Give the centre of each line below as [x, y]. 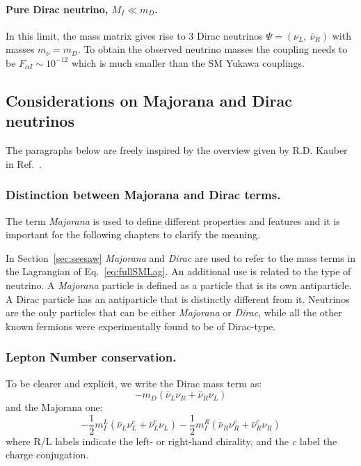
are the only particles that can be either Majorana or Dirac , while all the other [174, 312]
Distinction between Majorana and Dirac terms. [143, 195]
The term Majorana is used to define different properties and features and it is [173, 220]
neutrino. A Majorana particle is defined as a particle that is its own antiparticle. [179, 285]
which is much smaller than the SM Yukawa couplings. [188, 62]
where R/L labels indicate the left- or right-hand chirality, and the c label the [171, 441]
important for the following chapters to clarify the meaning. [133, 234]
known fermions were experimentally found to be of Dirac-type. [141, 326]
